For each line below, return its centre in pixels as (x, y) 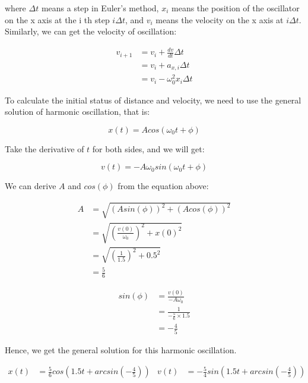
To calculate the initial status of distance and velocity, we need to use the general (153, 100)
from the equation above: (163, 186)
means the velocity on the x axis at (220, 19)
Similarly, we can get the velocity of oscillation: (91, 31)
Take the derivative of (45, 148)
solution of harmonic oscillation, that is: (77, 112)
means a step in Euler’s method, (100, 8)
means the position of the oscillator (236, 8)
